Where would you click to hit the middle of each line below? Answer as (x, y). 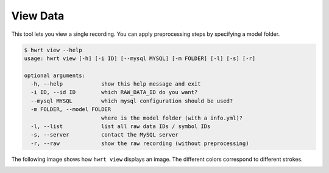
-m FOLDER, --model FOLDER (71, 110)
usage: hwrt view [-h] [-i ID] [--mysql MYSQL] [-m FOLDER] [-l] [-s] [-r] (140, 58)
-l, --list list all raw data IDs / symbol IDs (121, 127)
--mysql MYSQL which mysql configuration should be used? (132, 101)
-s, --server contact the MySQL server (105, 135)
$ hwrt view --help (53, 50)
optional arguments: (55, 75)
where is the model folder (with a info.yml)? (172, 118)
